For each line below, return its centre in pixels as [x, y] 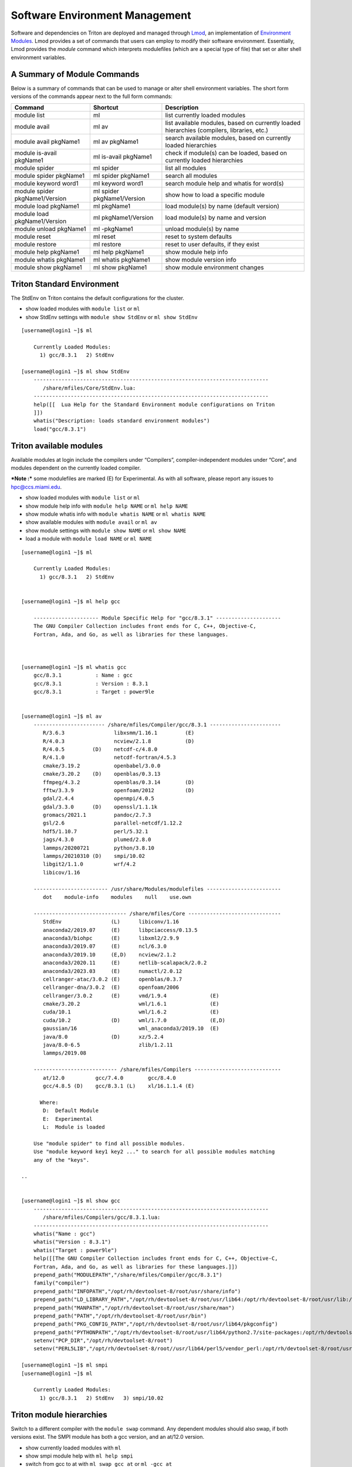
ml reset [104, 236]
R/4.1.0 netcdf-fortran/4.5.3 [109, 758]
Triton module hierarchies [59, 1414]
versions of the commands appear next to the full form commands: [92, 96]
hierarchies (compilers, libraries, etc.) [217, 130]
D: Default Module [71, 1111]
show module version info [201, 260]
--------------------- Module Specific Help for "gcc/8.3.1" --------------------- [157, 618]
